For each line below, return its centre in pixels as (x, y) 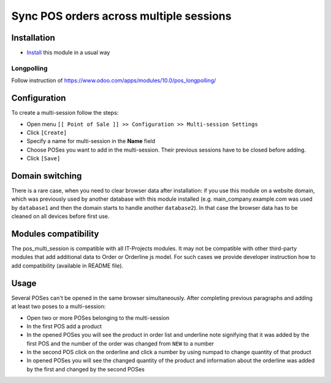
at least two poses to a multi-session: (59, 306)
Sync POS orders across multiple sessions (121, 16)
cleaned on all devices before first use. (60, 216)
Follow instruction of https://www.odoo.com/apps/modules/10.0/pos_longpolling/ (114, 80)
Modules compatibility (55, 234)
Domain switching (47, 176)
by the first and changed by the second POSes (86, 369)
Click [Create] (47, 133)
